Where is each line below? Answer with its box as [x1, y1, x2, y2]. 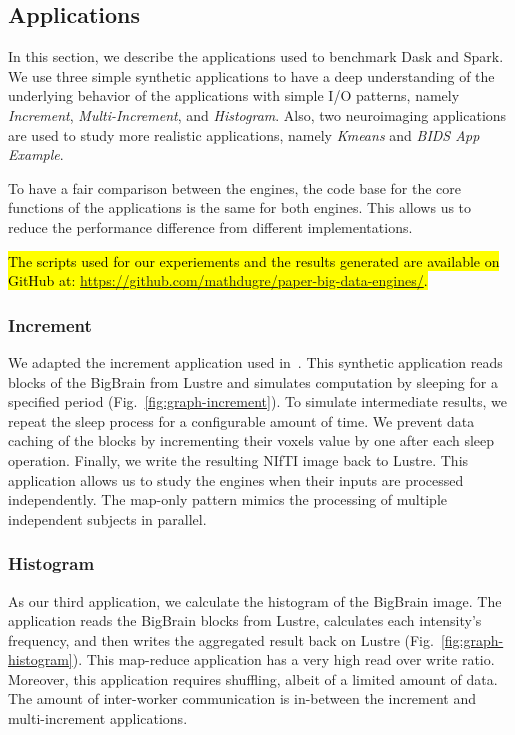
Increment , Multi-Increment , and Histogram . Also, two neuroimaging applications [8, 104, 507, 125]
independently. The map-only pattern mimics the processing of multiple [8, 489, 447, 510]
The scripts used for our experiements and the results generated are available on [8, 250, 500, 271]
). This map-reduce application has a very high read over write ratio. [72, 649, 495, 670]
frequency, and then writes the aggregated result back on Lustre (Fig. [8, 629, 434, 650]
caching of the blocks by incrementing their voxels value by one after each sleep [8, 430, 495, 451]
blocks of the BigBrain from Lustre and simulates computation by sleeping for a [8, 371, 498, 392]
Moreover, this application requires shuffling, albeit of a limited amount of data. [8, 668, 498, 689]
